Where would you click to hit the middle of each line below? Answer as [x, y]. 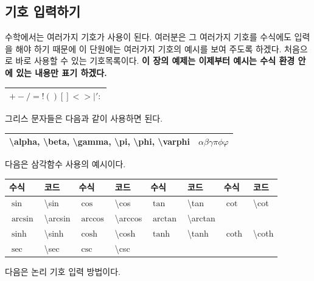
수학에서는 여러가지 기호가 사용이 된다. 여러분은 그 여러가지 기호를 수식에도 [148, 37]
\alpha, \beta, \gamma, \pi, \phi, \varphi [100, 141]
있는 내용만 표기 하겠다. [61, 72]
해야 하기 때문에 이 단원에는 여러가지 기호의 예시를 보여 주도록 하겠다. [148, 48]
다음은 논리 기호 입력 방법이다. [63, 271]
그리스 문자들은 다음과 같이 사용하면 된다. [84, 118]
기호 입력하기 [43, 11]
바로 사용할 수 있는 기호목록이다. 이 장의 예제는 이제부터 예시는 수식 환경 [155, 61]
